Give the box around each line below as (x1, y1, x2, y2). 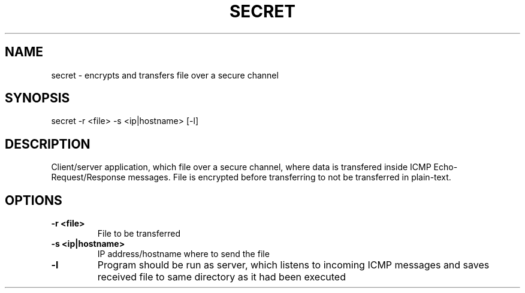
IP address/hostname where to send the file (97, 249, 270, 259)
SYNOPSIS (5, 90, 70, 106)
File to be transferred (97, 228, 180, 239)
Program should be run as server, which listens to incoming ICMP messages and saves (97, 259, 490, 271)
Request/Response (51, 172, 126, 183)
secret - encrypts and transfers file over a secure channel (51, 70, 279, 80)
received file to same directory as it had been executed (97, 271, 346, 283)
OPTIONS (5, 192, 62, 208)
